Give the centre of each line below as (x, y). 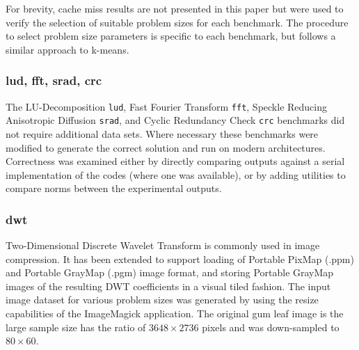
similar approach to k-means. (67, 49)
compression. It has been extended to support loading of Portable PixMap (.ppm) (180, 258)
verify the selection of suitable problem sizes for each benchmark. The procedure (177, 22)
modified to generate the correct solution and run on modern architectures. (166, 147)
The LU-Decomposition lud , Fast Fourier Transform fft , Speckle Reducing (167, 106)
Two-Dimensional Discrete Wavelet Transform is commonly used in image (163, 245)
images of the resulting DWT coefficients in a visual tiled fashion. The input (168, 286)
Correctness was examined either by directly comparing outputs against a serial (175, 161)
